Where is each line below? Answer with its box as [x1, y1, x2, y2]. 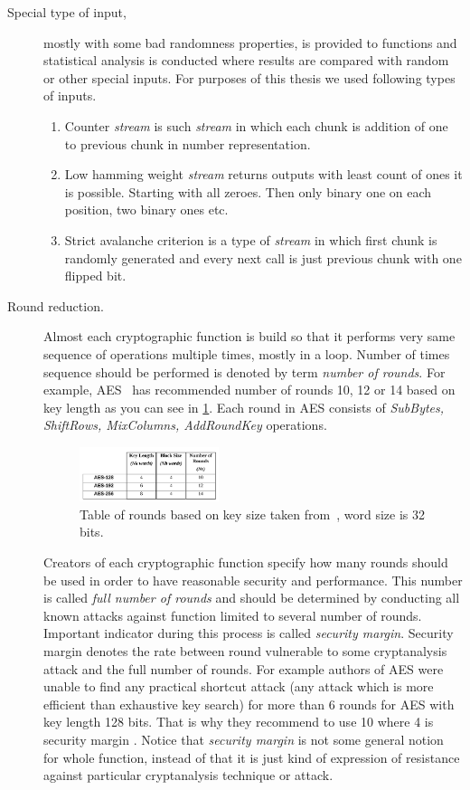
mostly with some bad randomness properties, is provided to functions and [43, 33, 457, 52]
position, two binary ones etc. [64, 200, 229, 219]
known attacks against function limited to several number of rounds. [43, 605, 422, 624]
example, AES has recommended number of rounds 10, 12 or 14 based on [43, 380, 456, 399]
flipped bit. [64, 266, 127, 285]
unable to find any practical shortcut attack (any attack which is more [43, 677, 434, 696]
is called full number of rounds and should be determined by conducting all [43, 588, 460, 607]
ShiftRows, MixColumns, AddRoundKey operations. [43, 415, 327, 434]
